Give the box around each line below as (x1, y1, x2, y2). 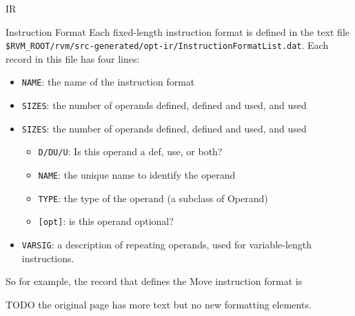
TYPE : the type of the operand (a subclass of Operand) (38, 190, 268, 205)
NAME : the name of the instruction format (21, 75, 195, 89)
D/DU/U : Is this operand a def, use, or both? (38, 144, 223, 159)
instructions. (21, 250, 74, 265)
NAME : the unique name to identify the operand (38, 168, 236, 182)
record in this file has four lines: (6, 51, 140, 66)
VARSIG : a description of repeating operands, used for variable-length (21, 237, 312, 252)
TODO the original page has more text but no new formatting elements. (6, 297, 312, 311)
